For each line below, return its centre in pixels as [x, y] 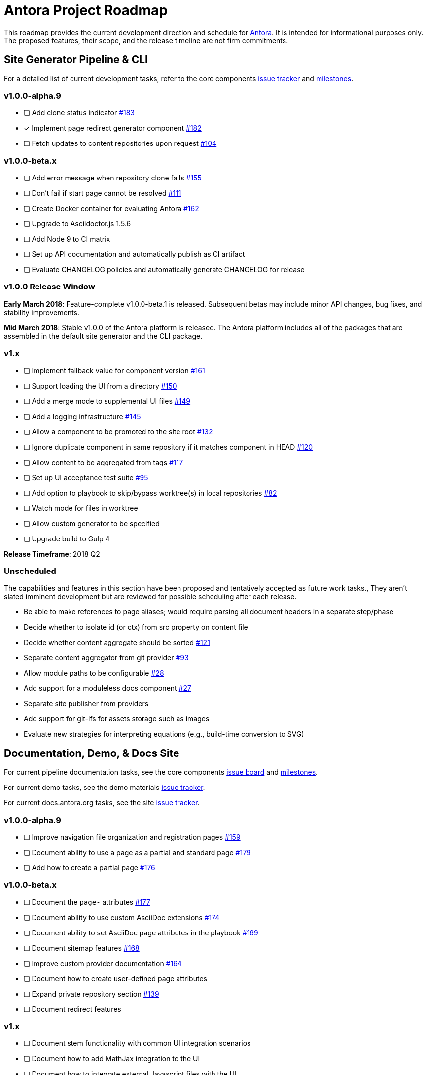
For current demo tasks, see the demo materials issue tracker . [105, 788]
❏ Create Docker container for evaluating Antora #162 [111, 209]
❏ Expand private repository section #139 [91, 994]
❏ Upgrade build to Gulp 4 [67, 538]
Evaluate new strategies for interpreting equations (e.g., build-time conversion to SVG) [164, 734]
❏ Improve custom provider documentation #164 [103, 963]
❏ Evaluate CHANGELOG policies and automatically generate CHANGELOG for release [164, 270]
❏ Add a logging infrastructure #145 [82, 416]
